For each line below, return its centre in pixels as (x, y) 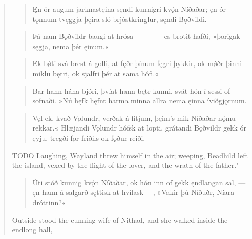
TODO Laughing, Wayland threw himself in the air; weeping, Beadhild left (130, 155)
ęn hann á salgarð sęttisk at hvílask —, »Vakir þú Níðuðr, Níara (133, 192)
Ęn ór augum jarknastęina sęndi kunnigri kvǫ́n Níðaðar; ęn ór (129, 9)
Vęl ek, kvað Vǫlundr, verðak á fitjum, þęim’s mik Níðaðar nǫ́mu (134, 117)
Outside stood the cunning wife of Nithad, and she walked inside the (120, 219)
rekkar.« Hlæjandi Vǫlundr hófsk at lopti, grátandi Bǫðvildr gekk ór (140, 128)
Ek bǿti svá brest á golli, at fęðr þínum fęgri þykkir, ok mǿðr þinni (137, 63)
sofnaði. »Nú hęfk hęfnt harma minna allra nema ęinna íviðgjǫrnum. (140, 101)
